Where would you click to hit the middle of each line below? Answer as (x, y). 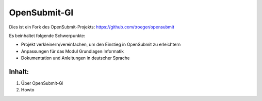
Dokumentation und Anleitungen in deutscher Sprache (75, 58)
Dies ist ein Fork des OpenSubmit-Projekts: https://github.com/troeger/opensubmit (92, 27)
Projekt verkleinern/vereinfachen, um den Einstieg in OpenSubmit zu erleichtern (101, 44)
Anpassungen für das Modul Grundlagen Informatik (72, 51)
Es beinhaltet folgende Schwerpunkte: (47, 36)
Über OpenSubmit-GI (42, 83)
